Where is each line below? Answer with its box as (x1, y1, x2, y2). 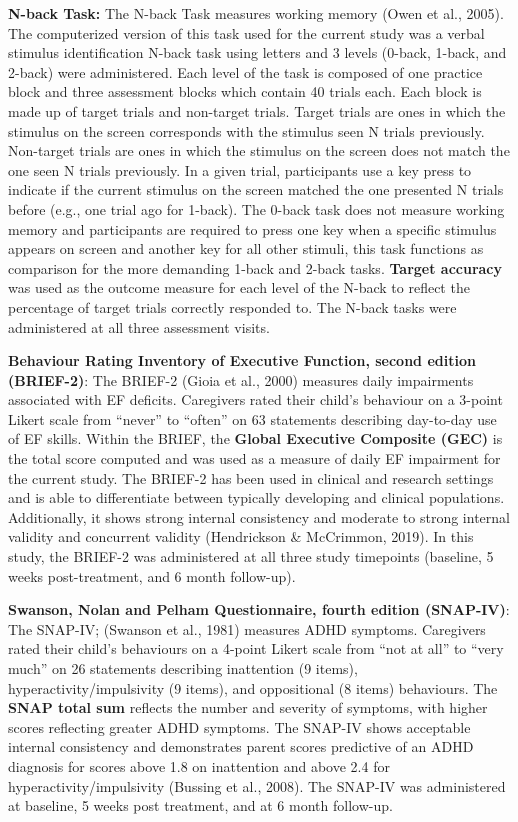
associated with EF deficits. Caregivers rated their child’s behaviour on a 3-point (8, 389, 503, 410)
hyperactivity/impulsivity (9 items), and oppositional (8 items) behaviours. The (8, 677, 498, 698)
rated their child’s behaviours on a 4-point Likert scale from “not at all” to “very (8, 638, 504, 659)
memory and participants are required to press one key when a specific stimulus (8, 218, 497, 239)
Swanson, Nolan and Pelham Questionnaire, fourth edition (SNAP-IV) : (8, 599, 510, 620)
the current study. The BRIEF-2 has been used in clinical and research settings (8, 467, 494, 488)
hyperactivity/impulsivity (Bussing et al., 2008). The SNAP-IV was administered (8, 775, 506, 796)
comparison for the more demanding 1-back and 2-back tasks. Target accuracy (8, 257, 503, 278)
